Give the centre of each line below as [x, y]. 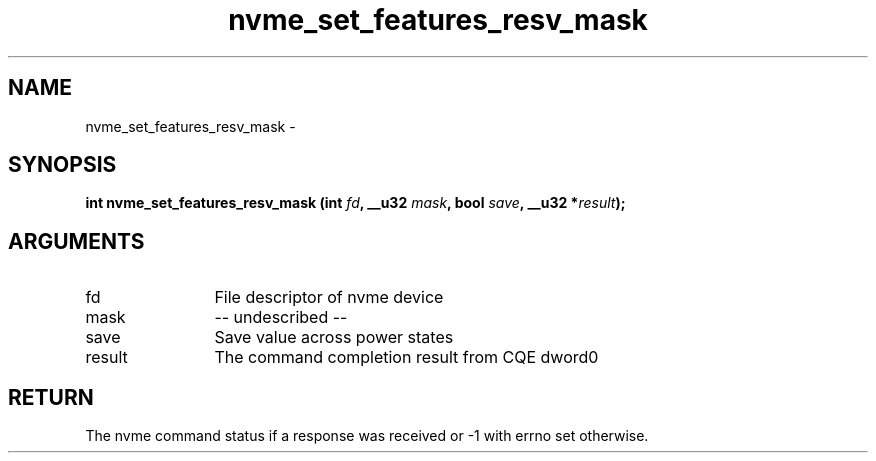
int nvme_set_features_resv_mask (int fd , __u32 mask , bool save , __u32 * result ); [355, 203]
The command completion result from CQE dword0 [406, 357]
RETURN [51, 397]
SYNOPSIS [62, 165]
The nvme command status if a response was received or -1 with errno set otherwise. [367, 436]
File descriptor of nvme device [329, 297]
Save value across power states [334, 337]
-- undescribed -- [281, 317]
